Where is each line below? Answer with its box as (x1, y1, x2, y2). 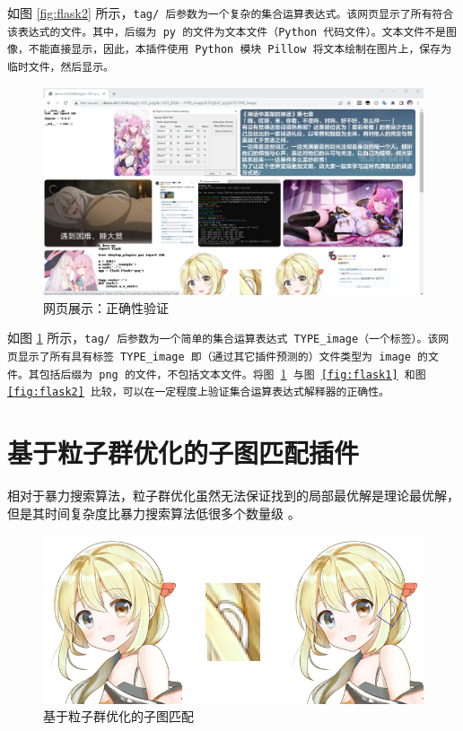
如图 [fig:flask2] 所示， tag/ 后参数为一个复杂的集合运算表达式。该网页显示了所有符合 (7, 4, 454, 22)
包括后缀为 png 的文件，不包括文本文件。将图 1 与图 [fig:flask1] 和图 (39, 363, 426, 382)
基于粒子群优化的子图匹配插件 (7, 434, 360, 471)
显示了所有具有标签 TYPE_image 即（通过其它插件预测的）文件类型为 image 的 (17, 350, 428, 363)
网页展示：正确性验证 (43, 298, 169, 317)
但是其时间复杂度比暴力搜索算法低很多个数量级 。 (7, 503, 301, 522)
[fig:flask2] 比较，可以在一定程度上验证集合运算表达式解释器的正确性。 (7, 386, 390, 399)
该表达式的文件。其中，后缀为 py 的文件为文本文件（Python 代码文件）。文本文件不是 (7, 25, 446, 39)
